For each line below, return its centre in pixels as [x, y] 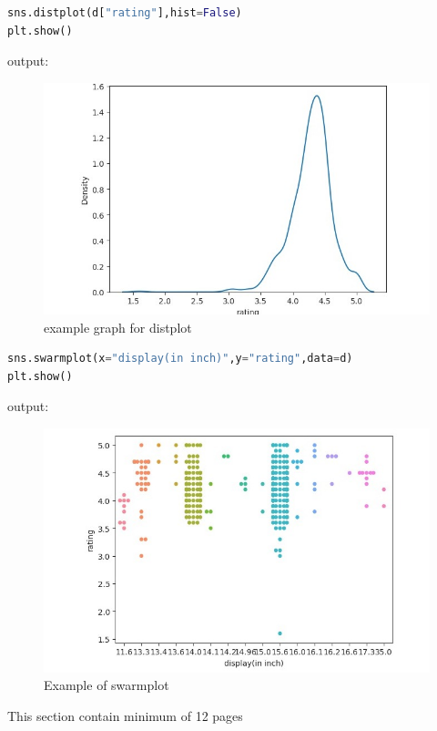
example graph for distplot [118, 327]
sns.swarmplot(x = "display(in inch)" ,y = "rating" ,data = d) [180, 359]
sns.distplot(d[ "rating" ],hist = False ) [125, 13]
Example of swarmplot [107, 685]
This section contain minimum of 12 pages [125, 715]
